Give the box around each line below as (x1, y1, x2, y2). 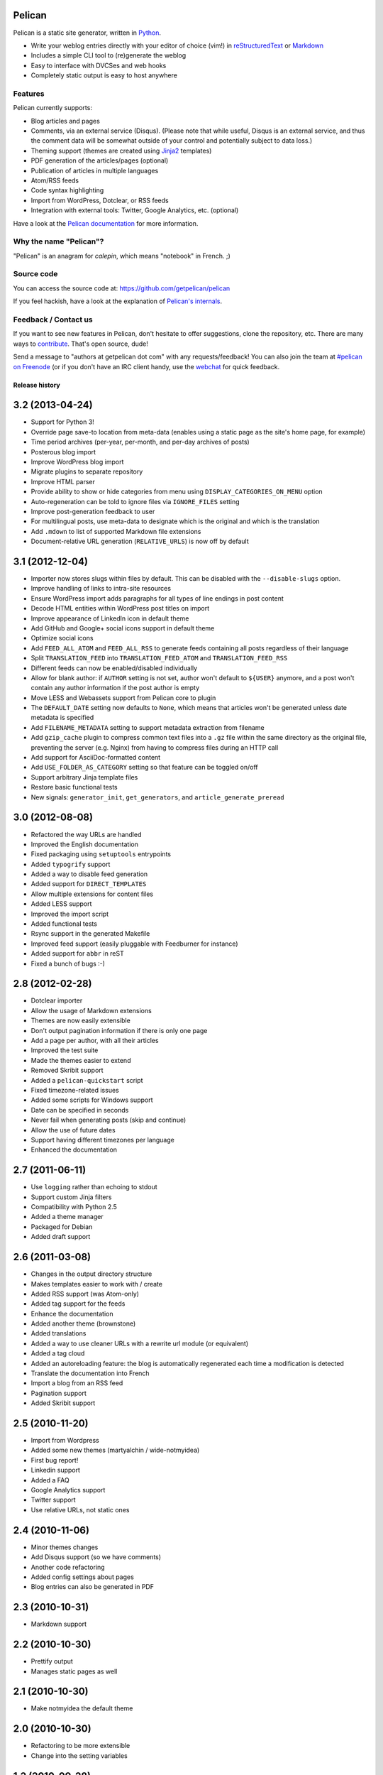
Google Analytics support (30, 1486, 106, 1495)
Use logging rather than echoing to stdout (30, 1183, 157, 1191)
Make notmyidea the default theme (30, 1704, 133, 1713)
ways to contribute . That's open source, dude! (13, 339, 149, 348)
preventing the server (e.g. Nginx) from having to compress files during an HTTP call (30, 743, 279, 752)
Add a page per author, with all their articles (30, 1037, 159, 1045)
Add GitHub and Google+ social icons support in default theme (30, 623, 215, 632)
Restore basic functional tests (30, 783, 118, 792)
